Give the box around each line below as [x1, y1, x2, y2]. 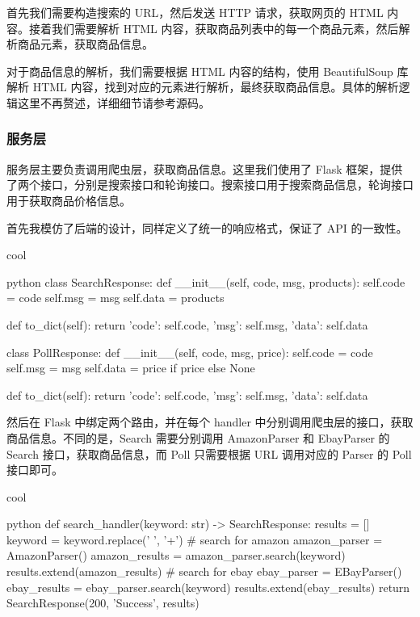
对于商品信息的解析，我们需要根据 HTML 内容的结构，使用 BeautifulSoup [6, 62, 393, 79]
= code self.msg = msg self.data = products [6, 289, 225, 306]
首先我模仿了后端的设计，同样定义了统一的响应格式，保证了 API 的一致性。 [6, 219, 408, 236]
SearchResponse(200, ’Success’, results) [6, 594, 199, 611]
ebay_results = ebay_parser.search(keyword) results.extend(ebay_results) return [6, 578, 410, 595]
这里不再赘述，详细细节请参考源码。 [17, 94, 210, 111]
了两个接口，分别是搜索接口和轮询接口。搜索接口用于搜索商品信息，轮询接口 [6, 176, 414, 193]
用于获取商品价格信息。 [6, 191, 131, 208]
